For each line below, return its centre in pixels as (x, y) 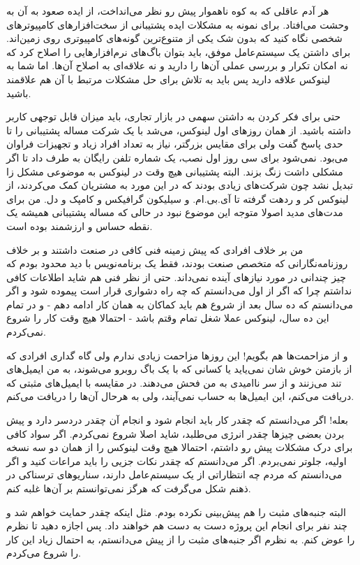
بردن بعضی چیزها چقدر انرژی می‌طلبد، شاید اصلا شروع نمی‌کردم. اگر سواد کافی (175, 433)
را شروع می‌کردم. (44, 553)
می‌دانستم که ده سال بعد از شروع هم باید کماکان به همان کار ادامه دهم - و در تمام (180, 304)
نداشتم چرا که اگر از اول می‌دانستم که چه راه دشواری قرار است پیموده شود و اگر (179, 291)
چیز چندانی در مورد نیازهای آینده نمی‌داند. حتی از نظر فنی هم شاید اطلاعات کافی (176, 277)
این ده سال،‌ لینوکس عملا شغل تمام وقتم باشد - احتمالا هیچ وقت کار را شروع (168, 318)
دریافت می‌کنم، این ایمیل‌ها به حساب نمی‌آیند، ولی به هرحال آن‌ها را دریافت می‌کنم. (180, 396)
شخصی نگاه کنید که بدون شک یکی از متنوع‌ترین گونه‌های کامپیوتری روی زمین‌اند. (174, 38)
